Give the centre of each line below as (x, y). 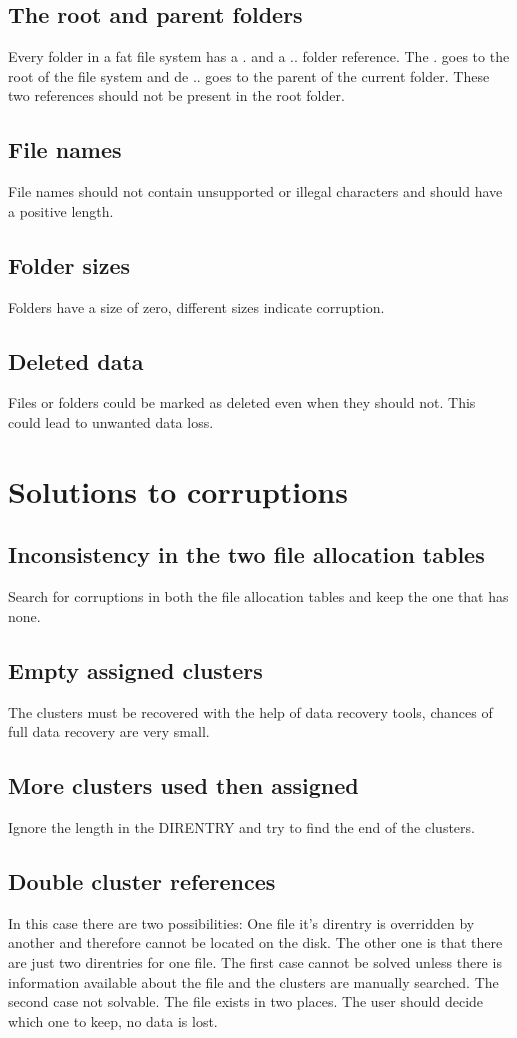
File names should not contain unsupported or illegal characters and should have (255, 191)
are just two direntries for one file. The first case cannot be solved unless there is (255, 961)
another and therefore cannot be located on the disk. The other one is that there (255, 942)
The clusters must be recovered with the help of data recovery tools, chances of (250, 711)
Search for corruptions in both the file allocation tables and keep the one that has (258, 596)
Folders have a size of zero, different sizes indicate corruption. (196, 306)
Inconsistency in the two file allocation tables (246, 554)
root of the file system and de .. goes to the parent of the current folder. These (249, 75)
